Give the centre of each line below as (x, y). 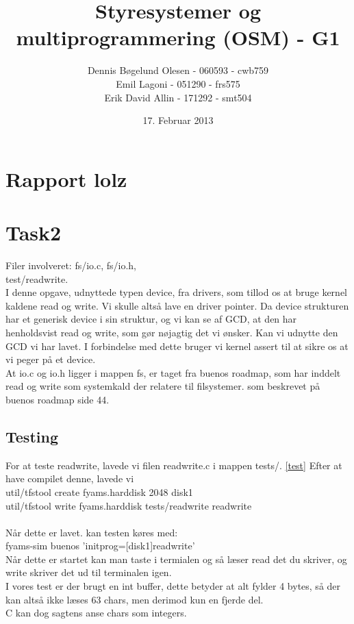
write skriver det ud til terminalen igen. (89, 572)
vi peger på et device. (51, 359)
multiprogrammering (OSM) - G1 (178, 37)
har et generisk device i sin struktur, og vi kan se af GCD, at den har (151, 319)
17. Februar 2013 (178, 120)
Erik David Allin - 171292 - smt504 (178, 97)
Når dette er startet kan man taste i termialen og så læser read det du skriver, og (176, 559)
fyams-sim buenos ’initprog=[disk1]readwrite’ (100, 546)
